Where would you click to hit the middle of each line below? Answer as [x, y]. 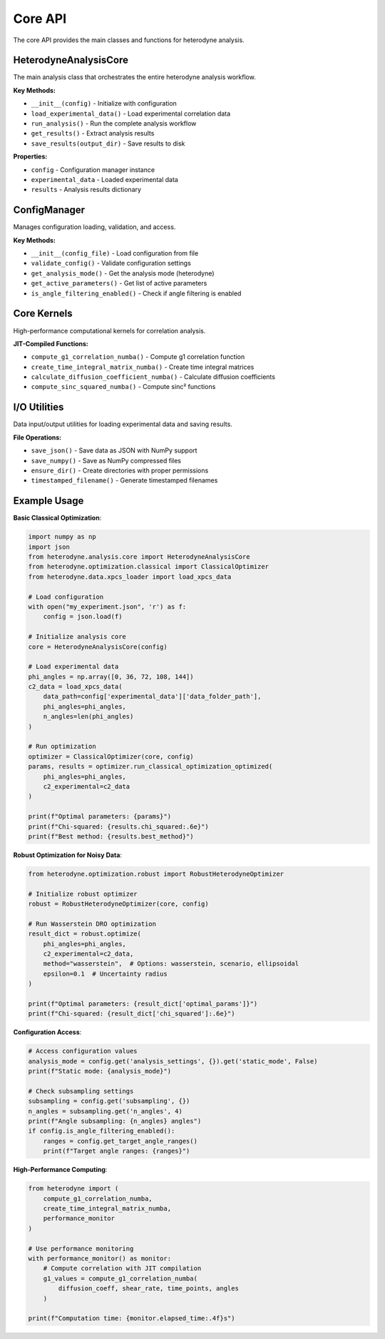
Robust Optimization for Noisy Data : [68, 855]
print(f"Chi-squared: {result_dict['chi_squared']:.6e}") [132, 1014]
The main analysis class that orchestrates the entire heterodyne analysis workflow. [134, 77]
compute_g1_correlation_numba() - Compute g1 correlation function [138, 357]
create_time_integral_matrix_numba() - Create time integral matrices [143, 367]
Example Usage [48, 501]
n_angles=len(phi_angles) [88, 717]
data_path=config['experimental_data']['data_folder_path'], [152, 697]
